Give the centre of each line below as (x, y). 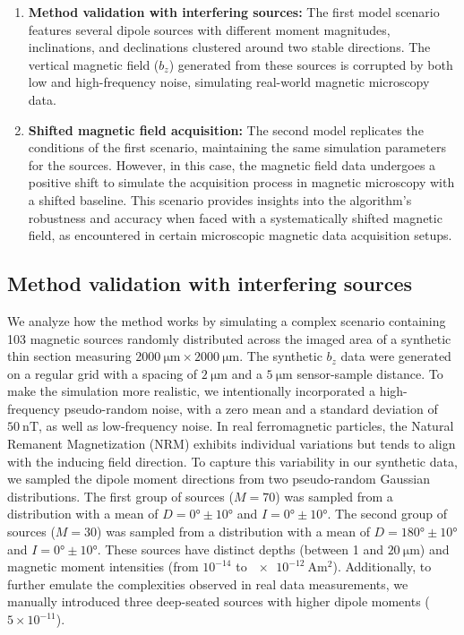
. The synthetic (281, 356)
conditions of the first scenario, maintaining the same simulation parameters (237, 147)
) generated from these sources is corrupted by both (311, 64)
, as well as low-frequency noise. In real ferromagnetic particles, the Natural (246, 426)
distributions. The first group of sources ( (120, 496)
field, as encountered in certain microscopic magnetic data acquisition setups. (240, 235)
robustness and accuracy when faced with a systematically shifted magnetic (235, 217)
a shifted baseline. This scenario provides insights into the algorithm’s (220, 199)
